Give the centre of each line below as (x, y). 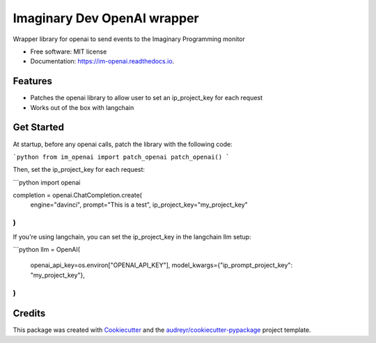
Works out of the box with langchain (82, 107)
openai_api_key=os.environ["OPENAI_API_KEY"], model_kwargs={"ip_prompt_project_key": (161, 265)
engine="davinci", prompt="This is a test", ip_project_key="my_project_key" (139, 205)
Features (32, 81)
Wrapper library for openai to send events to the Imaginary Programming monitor (129, 39)
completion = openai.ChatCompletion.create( (78, 196)
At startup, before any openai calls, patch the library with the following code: (123, 144)
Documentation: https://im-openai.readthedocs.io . (102, 61)
